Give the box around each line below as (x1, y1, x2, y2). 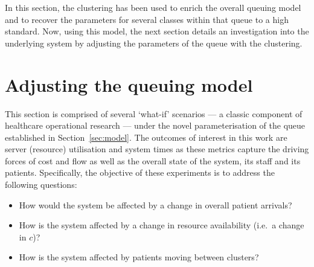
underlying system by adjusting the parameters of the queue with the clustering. (5, 36, 303, 49)
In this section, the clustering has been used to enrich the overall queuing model (5, 1, 301, 13)
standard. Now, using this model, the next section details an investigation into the (5, 25, 309, 37)
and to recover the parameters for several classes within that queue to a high (5, 13, 289, 25)
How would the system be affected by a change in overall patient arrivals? (19, 198, 292, 211)
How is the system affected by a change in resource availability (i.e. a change (19, 219, 304, 231)
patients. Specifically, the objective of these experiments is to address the (5, 166, 275, 179)
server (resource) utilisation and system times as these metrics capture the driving (5, 143, 309, 155)
